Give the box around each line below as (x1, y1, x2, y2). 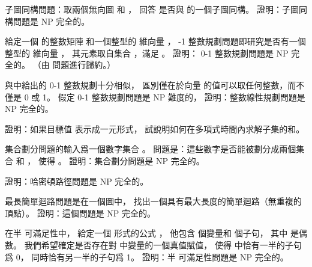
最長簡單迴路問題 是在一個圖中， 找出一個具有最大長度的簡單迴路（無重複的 (5, 195, 302, 207)
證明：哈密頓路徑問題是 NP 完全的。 (5, 174, 149, 187)
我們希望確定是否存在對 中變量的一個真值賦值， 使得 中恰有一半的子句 (24, 238, 302, 251)
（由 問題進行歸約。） (32, 58, 116, 71)
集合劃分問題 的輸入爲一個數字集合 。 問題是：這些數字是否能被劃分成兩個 (5, 143, 296, 155)
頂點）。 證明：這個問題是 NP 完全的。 (5, 206, 156, 219)
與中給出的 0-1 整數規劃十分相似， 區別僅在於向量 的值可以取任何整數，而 (5, 78, 296, 91)
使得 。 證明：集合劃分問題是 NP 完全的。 (38, 154, 205, 167)
